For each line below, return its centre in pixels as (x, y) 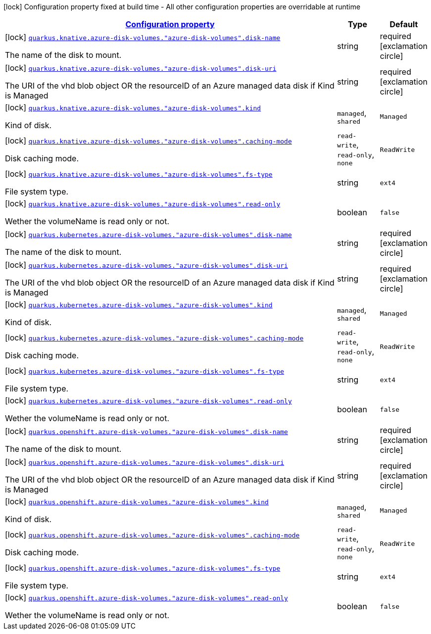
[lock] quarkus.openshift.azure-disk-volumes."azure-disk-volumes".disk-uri (145, 462)
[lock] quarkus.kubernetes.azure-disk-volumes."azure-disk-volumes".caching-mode (154, 338)
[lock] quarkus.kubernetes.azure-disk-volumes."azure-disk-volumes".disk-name (148, 234)
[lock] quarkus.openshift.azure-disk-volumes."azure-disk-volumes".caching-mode (152, 535)
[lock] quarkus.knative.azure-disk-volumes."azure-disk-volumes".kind (133, 107)
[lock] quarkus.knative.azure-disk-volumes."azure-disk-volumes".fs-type (139, 174)
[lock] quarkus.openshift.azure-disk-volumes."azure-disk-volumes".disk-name (146, 431)
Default (404, 24)
